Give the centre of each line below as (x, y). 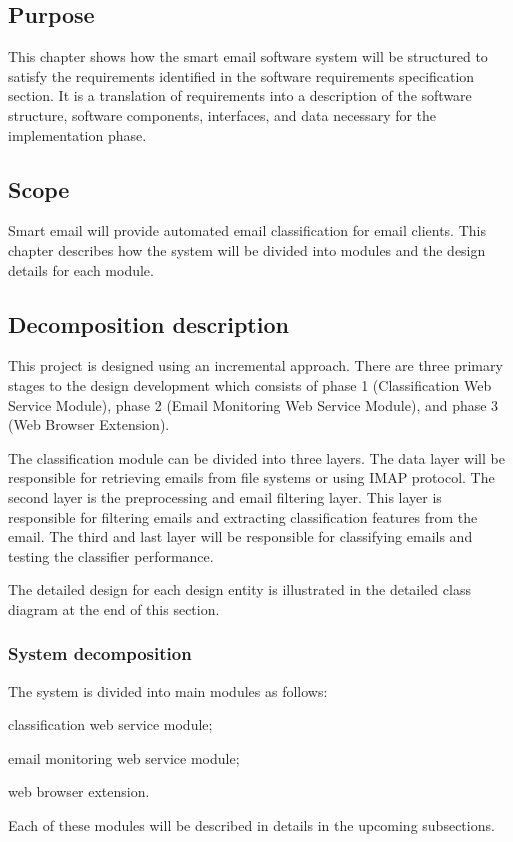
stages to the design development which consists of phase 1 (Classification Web (250, 384)
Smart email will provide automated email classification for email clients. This (247, 230)
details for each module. (81, 269)
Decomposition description (148, 323)
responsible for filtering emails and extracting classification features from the (243, 516)
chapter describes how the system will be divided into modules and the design (247, 249)
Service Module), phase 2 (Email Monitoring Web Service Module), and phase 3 (253, 404)
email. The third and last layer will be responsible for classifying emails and (240, 536)
